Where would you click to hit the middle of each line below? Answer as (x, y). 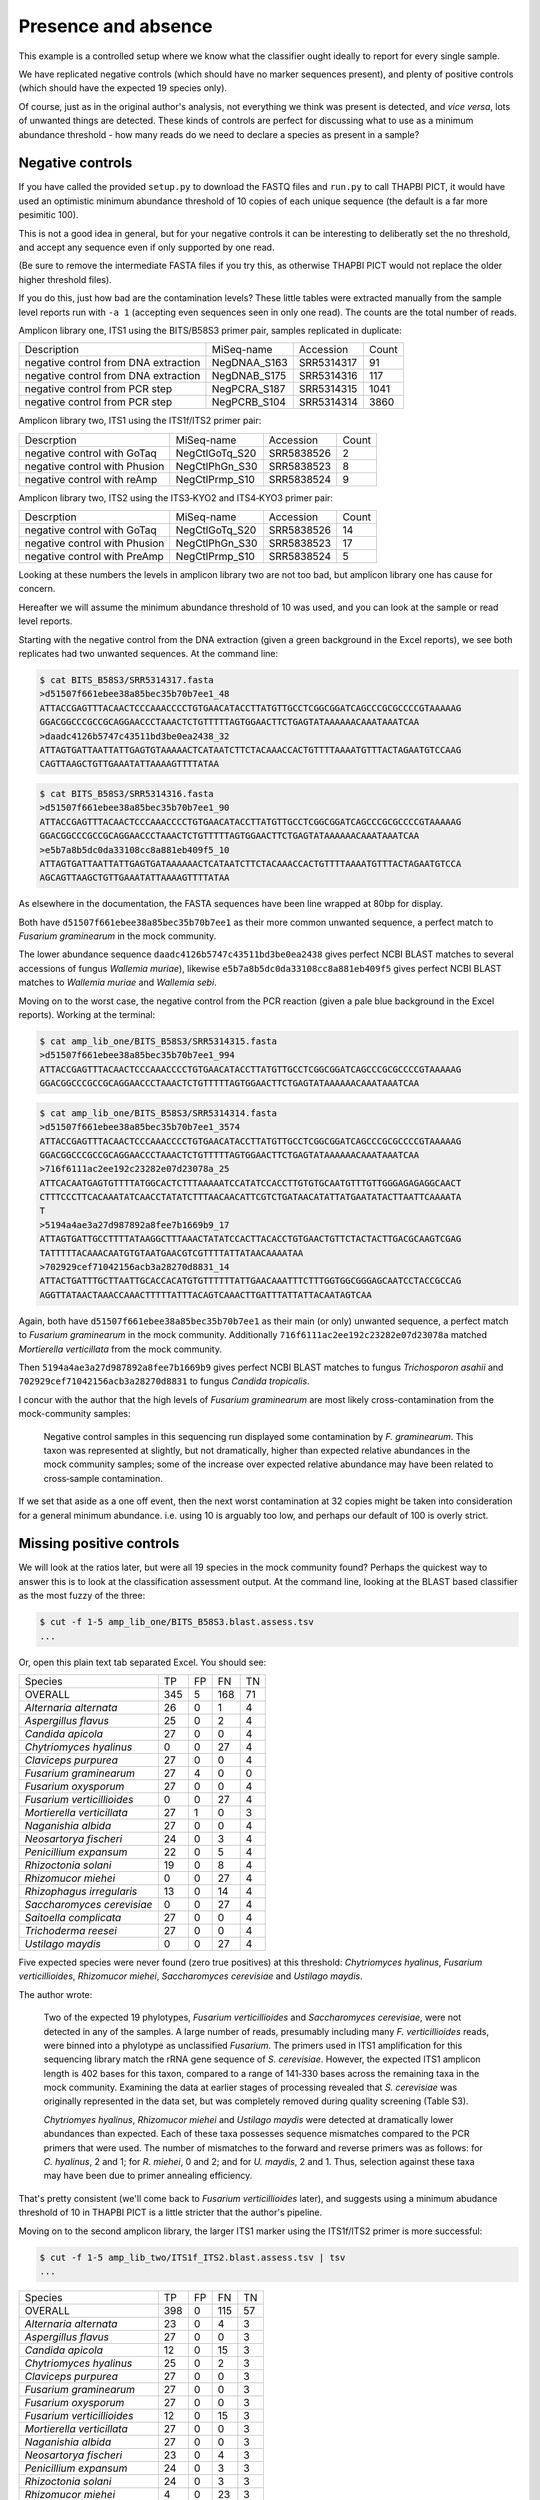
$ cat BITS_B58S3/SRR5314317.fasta (126, 680)
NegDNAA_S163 (250, 363)
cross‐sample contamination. (103, 1478)
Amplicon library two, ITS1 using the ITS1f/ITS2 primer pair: (140, 421)
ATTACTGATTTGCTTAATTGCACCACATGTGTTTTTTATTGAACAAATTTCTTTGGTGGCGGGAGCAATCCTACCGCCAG (250, 1281)
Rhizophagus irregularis (81, 1891)
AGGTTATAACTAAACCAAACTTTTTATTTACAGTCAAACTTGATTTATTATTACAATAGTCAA (205, 1294)
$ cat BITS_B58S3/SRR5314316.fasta (126, 793)
